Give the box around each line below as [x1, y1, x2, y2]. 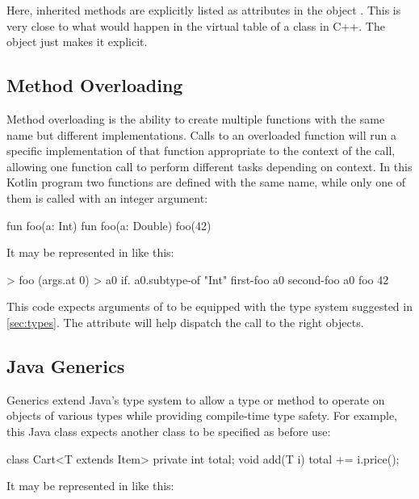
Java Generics [6, 353, 125, 378]
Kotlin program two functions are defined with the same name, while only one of [6, 174, 406, 191]
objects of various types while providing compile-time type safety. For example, [6, 407, 398, 424]
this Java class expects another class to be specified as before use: [6, 422, 331, 439]
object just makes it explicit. [6, 33, 148, 50]
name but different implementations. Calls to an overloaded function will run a [6, 126, 396, 143]
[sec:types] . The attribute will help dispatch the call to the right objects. [6, 313, 364, 330]
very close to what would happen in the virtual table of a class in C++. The [6, 17, 385, 34]
